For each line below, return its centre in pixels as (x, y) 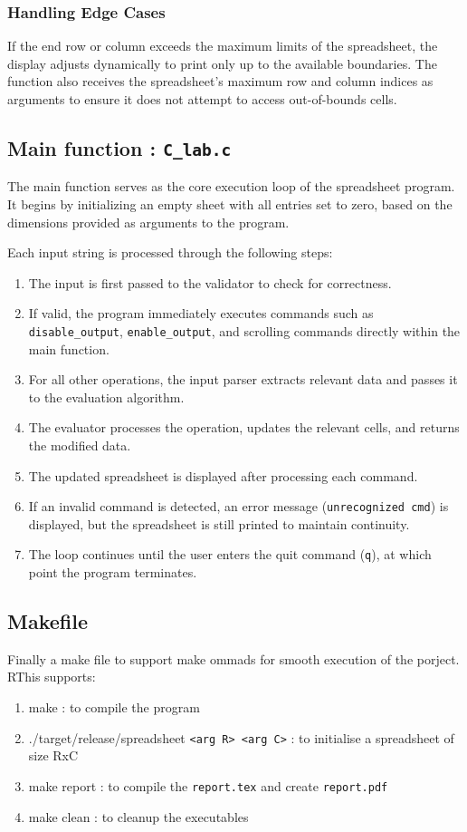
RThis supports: (52, 677)
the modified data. (80, 445)
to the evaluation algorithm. (106, 397)
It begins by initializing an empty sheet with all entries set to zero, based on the (230, 203)
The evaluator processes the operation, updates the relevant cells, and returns (244, 427)
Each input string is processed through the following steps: (170, 252)
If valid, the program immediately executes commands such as (201, 313)
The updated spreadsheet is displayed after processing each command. (223, 475)
